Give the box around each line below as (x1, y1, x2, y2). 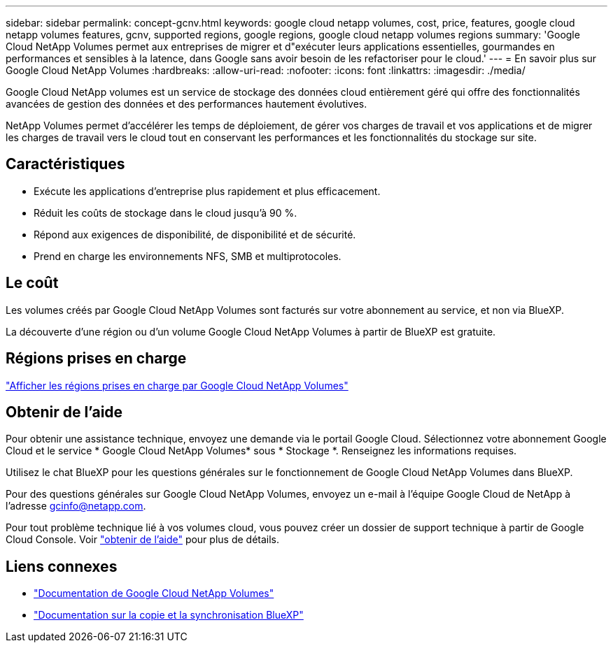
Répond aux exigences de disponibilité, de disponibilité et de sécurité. (34, 228, 356, 240)
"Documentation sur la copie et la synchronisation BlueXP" (34, 609, 304, 621)
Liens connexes (6, 557, 118, 575)
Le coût (6, 274, 59, 292)
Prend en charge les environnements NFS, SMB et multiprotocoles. (34, 250, 341, 262)
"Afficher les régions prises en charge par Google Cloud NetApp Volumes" (6, 379, 348, 391)
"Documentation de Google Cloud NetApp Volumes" (34, 587, 274, 600)
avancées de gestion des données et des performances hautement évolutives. (6, 98, 367, 110)
